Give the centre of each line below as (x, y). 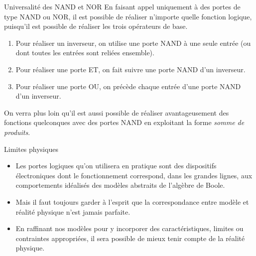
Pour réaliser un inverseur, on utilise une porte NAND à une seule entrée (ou (133, 43)
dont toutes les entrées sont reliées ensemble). (85, 53)
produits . (17, 132)
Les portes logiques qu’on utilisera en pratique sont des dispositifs (116, 166)
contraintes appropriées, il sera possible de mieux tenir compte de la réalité (130, 238)
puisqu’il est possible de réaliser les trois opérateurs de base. (96, 26)
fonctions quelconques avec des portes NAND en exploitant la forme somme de (124, 122)
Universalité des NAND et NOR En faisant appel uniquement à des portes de (122, 6)
